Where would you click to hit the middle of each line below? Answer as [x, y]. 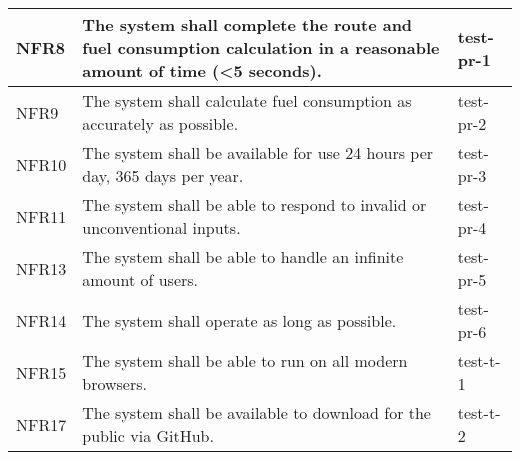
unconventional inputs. [161, 227]
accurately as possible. [160, 123]
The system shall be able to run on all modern [245, 360]
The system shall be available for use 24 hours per [258, 152]
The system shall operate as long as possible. [239, 320]
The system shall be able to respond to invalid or [254, 204]
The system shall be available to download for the [256, 412]
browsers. [114, 383]
